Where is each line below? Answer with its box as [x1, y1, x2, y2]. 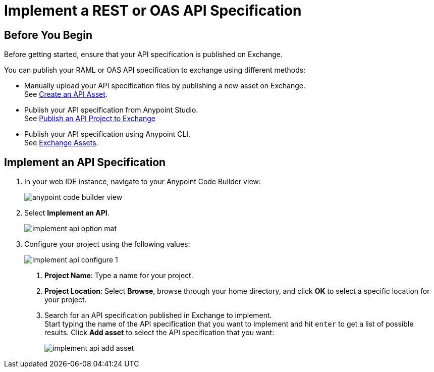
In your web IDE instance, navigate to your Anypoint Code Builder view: [24, 177, 261, 186]
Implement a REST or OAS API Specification [4, 2, 302, 19]
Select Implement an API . [24, 208, 110, 218]
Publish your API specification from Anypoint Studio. [24, 105, 198, 115]
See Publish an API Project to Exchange [24, 114, 155, 123]
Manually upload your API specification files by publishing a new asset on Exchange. [24, 81, 305, 90]
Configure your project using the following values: [24, 240, 190, 249]
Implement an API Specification [4, 155, 166, 169]
